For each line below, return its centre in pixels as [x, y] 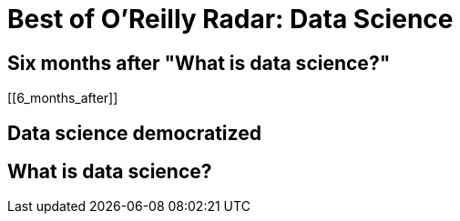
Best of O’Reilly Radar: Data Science [230, 19]
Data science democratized [134, 133]
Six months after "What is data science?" [199, 63]
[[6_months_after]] [63, 98]
